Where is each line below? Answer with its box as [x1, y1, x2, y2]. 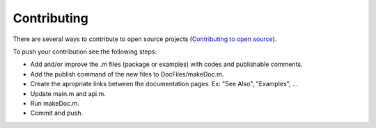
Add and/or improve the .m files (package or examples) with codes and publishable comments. [30, 60, 303, 69]
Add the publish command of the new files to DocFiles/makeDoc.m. [30, 70, 224, 78]
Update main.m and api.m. [30, 89, 106, 97]
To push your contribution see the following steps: [13, 47, 157, 56]
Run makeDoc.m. [30, 99, 79, 107]
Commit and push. [30, 109, 84, 118]
